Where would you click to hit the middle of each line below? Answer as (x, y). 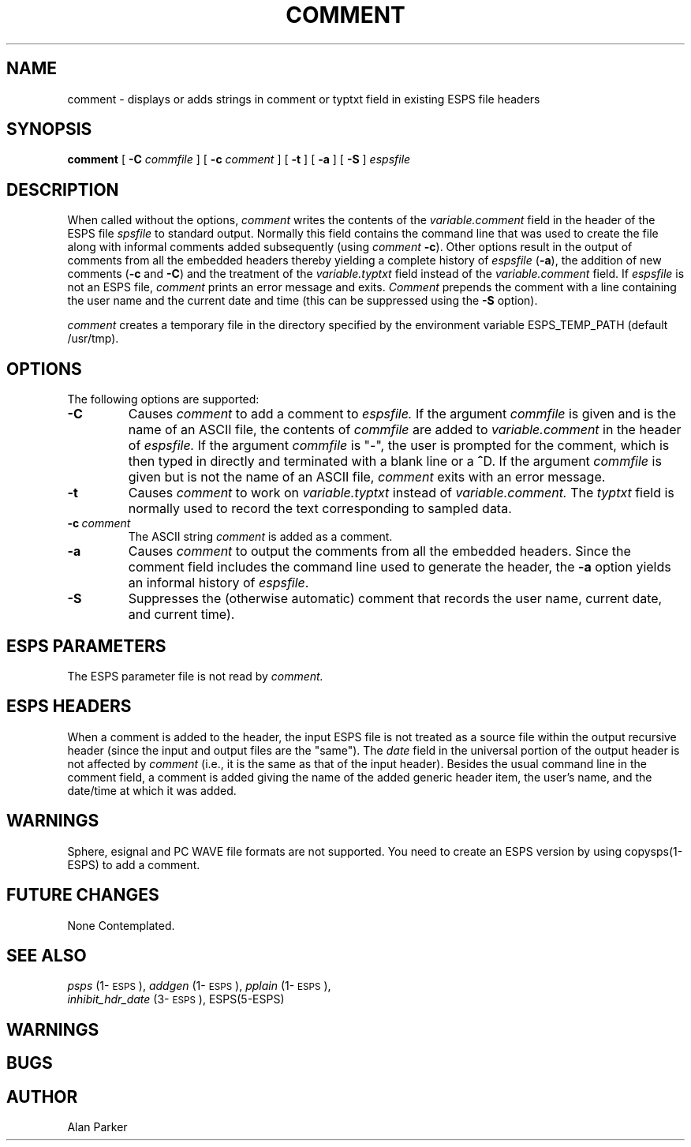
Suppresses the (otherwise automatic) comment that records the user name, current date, (395, 599)
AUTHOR (42, 1096)
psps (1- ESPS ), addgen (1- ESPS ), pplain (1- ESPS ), (199, 986)
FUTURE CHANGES (83, 895)
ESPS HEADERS (69, 707)
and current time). (181, 615)
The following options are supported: (163, 399)
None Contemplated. (121, 925)
